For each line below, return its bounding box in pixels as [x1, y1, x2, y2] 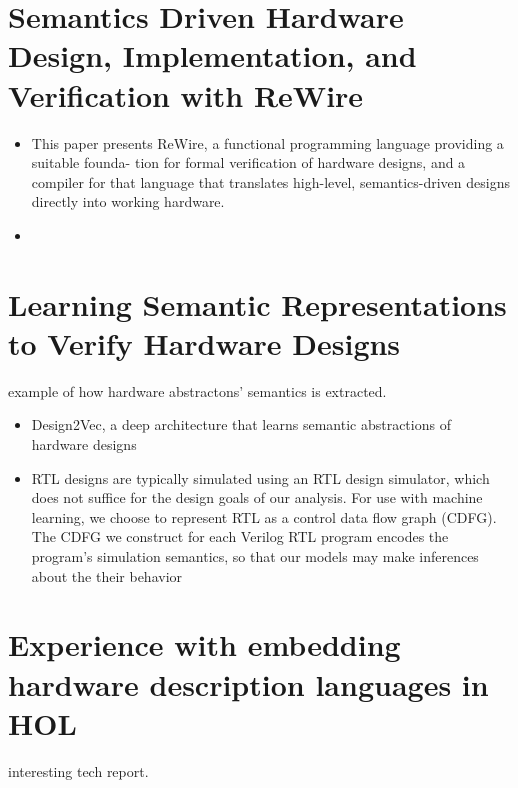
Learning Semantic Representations [8, 283, 507, 324]
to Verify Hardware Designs [8, 322, 401, 363]
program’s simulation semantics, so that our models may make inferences [31, 545, 479, 566]
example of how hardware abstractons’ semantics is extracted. [8, 380, 387, 401]
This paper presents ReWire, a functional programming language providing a [31, 132, 504, 153]
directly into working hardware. [31, 191, 225, 212]
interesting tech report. [8, 760, 149, 781]
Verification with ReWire [8, 74, 364, 115]
